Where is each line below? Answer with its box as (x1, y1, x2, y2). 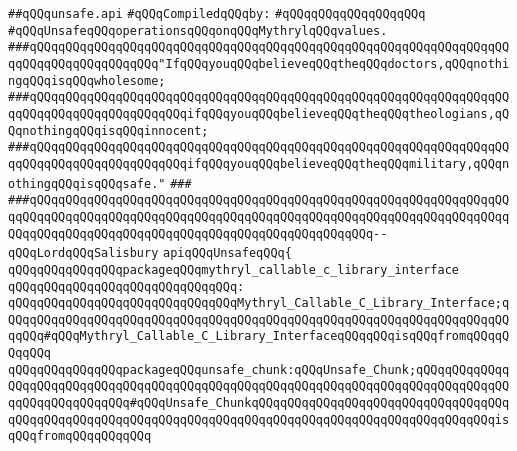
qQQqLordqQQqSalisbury (8, 246, 159, 261)
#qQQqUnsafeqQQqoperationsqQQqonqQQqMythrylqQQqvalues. (8, 23, 388, 38)
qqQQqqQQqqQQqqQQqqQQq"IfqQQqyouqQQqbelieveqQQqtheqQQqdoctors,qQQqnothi (8, 56, 510, 71)
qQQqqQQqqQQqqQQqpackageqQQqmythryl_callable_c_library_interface (8, 262, 460, 277)
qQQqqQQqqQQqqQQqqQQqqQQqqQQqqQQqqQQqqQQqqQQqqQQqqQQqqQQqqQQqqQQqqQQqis (8, 412, 510, 427)
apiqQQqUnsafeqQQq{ (163, 246, 292, 261)
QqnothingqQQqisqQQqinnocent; (8, 123, 209, 138)
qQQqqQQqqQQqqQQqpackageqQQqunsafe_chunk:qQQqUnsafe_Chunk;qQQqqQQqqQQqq (8, 362, 510, 377)
